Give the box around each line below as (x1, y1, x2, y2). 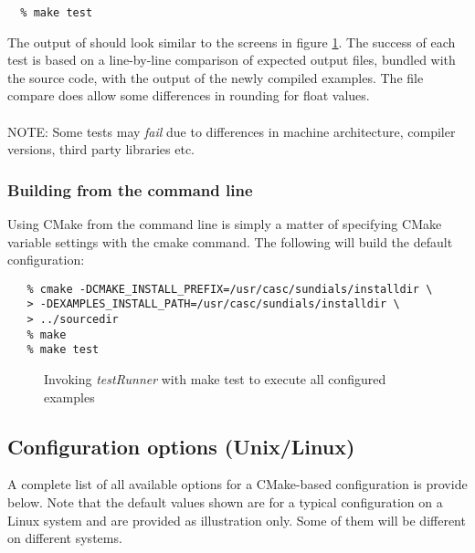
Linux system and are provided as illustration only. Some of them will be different (7, 510, 466, 529)
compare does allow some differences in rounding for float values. (7, 86, 370, 105)
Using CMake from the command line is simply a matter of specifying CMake (7, 214, 442, 234)
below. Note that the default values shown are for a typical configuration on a (7, 493, 443, 512)
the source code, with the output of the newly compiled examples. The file (7, 68, 424, 87)
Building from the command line (7, 178, 253, 201)
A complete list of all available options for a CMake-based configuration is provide (7, 475, 468, 494)
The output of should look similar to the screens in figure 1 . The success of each (7, 32, 456, 51)
